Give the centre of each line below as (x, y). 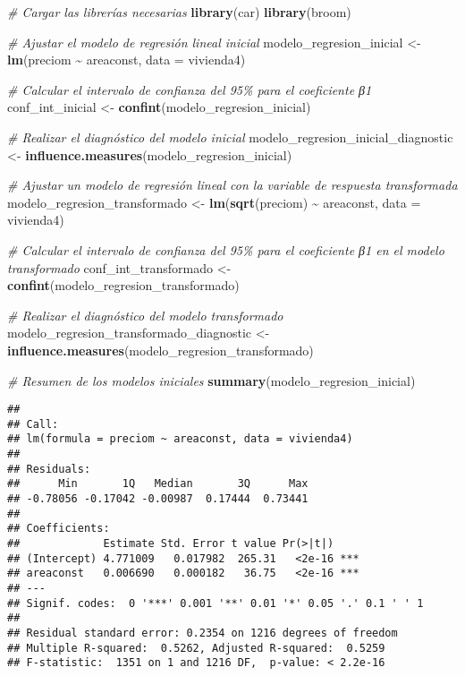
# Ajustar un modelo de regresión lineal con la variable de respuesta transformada (232, 185)
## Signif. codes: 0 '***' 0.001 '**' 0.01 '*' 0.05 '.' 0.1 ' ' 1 (216, 603)
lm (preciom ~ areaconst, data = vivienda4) (127, 60)
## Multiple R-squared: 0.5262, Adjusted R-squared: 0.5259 (196, 648)
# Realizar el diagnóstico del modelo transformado (145, 315)
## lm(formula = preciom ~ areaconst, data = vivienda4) (180, 439)
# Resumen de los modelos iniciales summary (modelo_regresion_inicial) (211, 380)
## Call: (33, 424)
